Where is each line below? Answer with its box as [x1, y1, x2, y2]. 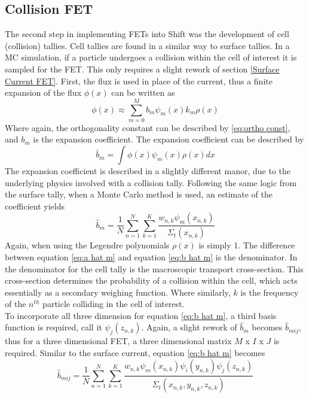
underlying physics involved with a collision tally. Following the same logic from [5, 176, 297, 189]
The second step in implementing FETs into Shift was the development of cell [5, 28, 289, 40]
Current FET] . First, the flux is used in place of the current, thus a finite [5, 74, 273, 87]
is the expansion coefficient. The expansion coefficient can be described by [33, 133, 304, 145]
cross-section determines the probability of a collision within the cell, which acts [5, 274, 298, 287]
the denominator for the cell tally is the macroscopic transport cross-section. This [5, 262, 304, 275]
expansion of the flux [5, 86, 82, 99]
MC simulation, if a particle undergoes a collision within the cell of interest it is [5, 51, 297, 63]
